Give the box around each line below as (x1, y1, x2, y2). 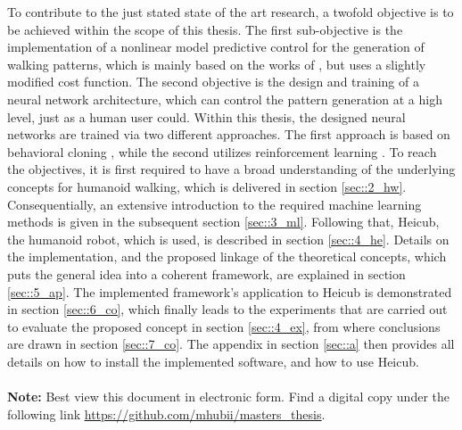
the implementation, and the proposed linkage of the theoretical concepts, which (7, 247, 447, 266)
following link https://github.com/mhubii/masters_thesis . (7, 404, 326, 423)
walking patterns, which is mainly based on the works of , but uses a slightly (7, 54, 426, 73)
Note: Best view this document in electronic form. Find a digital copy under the (7, 387, 450, 406)
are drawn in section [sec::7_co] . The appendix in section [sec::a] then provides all (7, 335, 455, 353)
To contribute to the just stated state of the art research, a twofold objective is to (7, 3, 454, 21)
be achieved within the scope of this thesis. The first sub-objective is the (7, 20, 403, 38)
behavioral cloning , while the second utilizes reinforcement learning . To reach (7, 142, 437, 161)
